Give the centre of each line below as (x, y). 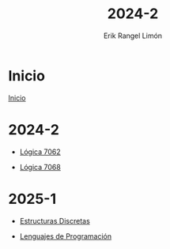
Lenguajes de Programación (66, 236)
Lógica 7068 (40, 167)
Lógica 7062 (40, 152)
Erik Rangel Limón (133, 36)
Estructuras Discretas (55, 221)
